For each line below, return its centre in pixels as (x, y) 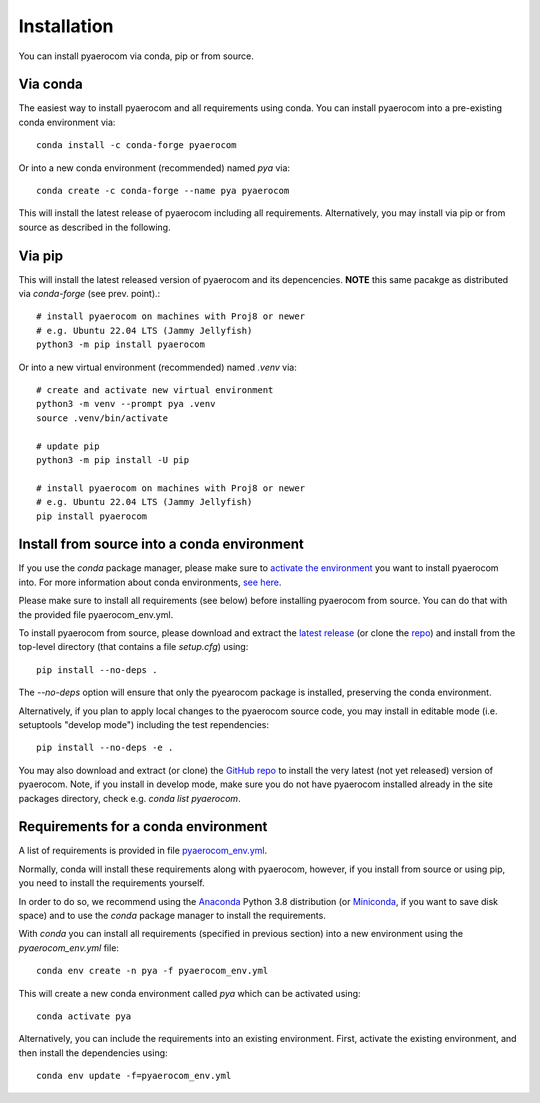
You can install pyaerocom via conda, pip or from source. (136, 56)
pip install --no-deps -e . (105, 748)
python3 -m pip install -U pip (113, 460)
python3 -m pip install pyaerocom (120, 344)
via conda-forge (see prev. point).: (89, 294)
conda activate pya (84, 1016)
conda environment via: (67, 122)
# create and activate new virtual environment (155, 390)
